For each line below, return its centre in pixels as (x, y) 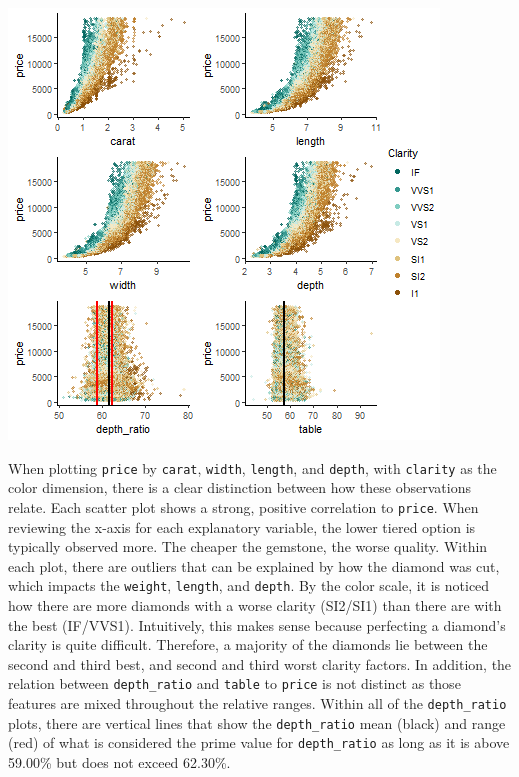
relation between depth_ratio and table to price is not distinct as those (234, 683)
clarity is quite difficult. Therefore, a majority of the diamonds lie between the (248, 644)
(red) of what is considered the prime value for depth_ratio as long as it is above (259, 742)
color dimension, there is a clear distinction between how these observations (239, 487)
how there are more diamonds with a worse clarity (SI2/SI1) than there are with (255, 604)
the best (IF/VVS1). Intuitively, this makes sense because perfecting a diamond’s (257, 624)
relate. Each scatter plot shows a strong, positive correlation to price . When (243, 506)
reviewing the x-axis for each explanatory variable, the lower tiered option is (242, 526)
